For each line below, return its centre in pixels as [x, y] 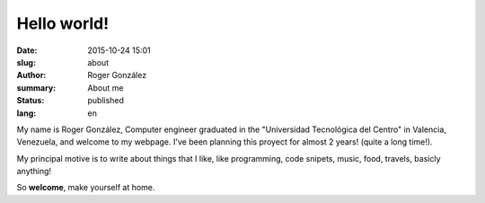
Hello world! [63, 23]
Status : [31, 101]
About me [106, 88]
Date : [27, 50]
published [106, 101]
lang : [26, 113]
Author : [31, 75]
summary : [36, 88]
